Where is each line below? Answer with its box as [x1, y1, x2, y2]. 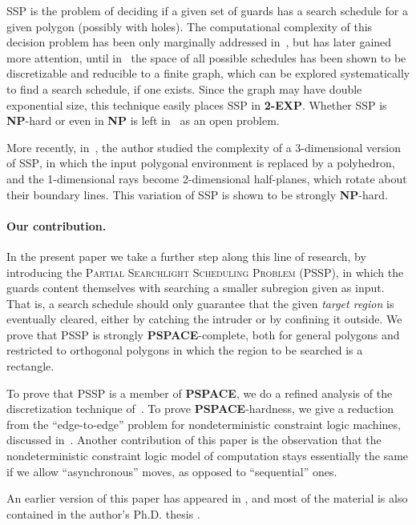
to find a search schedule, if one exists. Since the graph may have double [6, 80, 362, 97]
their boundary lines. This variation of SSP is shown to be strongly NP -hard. [6, 186, 388, 202]
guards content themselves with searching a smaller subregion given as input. [6, 279, 385, 296]
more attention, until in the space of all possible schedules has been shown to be [6, 49, 406, 66]
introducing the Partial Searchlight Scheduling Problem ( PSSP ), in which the [6, 263, 404, 280]
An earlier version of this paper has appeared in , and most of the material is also [6, 490, 408, 507]
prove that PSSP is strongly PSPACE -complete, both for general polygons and [6, 326, 400, 343]
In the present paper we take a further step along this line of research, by [6, 247, 366, 264]
